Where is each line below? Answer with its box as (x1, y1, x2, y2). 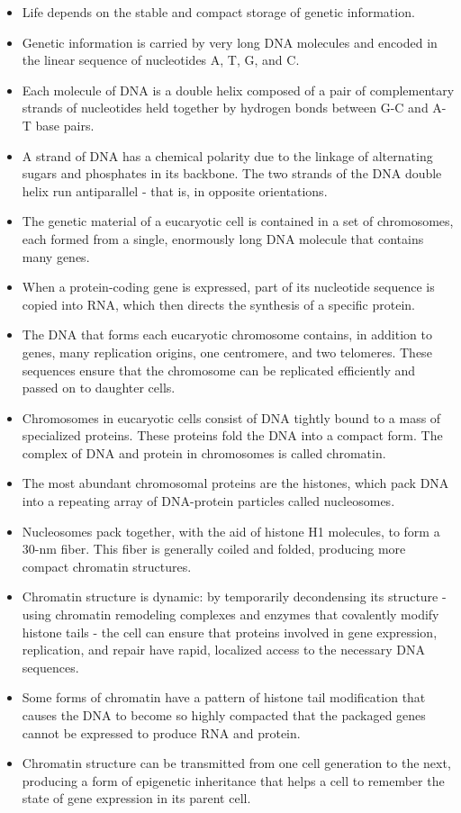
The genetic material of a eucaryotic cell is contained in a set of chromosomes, (22, 212, 454, 230)
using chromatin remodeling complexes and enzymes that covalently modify (22, 605, 439, 624)
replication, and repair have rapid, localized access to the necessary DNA (22, 640, 425, 659)
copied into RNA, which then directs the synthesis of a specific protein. (22, 294, 415, 313)
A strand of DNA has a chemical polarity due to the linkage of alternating (22, 146, 433, 165)
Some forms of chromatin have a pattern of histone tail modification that (22, 688, 426, 707)
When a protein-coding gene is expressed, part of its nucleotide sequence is (22, 277, 435, 296)
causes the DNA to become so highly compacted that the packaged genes (22, 706, 426, 724)
